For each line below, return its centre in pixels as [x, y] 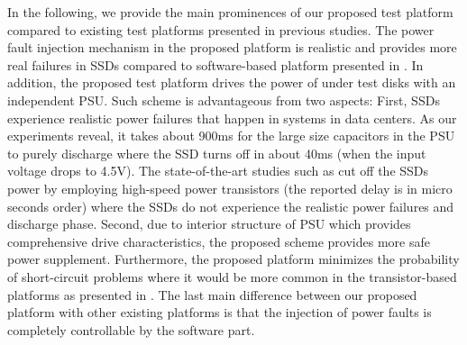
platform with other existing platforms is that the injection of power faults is [220, 312]
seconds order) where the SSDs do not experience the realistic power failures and [231, 206]
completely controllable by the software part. [131, 329]
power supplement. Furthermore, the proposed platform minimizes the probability [233, 259]
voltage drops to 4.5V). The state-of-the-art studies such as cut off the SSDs [218, 171]
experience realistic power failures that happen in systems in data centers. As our [232, 118]
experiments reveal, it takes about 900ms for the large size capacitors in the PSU [231, 136]
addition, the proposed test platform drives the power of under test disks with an [232, 82]
